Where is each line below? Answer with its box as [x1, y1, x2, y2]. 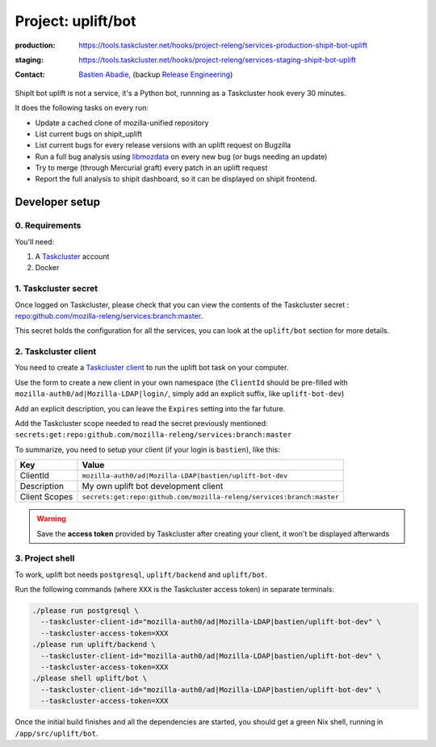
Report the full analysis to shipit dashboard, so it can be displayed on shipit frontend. [35, 174, 317, 184]
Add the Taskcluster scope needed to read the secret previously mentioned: [15, 419, 268, 428]
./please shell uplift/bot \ [31, 674, 148, 683]
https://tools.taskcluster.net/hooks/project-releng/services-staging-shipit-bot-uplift [78, 55, 356, 65]
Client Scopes [19, 491, 73, 503]
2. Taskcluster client [15, 346, 97, 357]
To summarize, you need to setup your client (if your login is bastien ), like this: [15, 444, 280, 454]
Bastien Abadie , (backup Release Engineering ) [78, 69, 233, 80]
